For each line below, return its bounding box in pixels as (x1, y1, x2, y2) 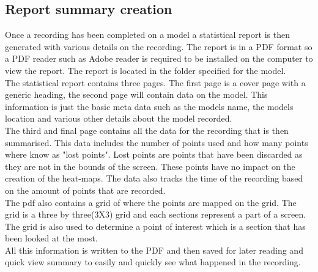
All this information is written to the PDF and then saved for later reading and (5, 243, 303, 256)
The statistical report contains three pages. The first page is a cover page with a (5, 76, 306, 89)
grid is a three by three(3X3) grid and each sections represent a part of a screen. (5, 208, 306, 221)
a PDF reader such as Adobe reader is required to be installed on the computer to (5, 52, 313, 65)
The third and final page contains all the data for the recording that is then (5, 123, 289, 136)
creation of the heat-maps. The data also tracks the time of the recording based (5, 172, 303, 185)
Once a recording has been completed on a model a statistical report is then (5, 28, 290, 41)
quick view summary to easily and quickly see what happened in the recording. (5, 255, 301, 268)
